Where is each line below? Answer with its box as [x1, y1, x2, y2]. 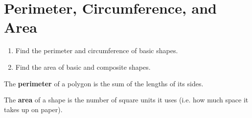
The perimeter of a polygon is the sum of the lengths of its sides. [4, 78, 204, 88]
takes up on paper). [4, 104, 63, 114]
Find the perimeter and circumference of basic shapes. [15, 45, 178, 56]
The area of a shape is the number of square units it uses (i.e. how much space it [4, 95, 249, 105]
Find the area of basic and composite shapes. [15, 61, 151, 72]
